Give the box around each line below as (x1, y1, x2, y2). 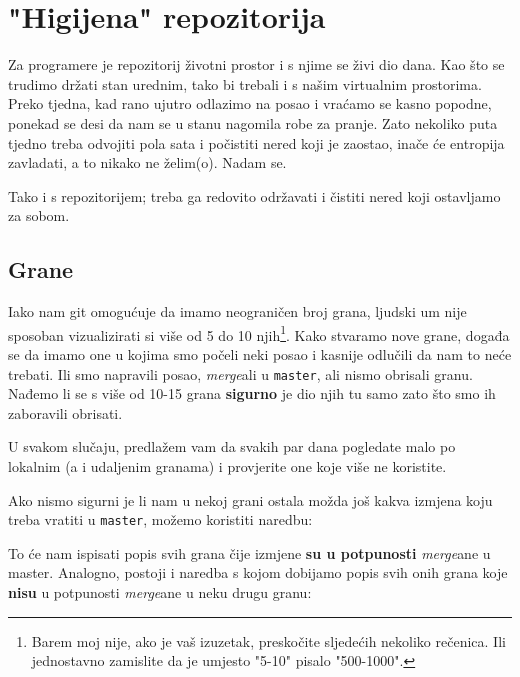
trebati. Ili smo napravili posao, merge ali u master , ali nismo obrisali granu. (8, 363, 473, 384)
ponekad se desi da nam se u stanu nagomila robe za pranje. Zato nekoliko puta (8, 112, 498, 133)
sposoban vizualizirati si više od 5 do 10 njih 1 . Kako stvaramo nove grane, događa (8, 321, 510, 345)
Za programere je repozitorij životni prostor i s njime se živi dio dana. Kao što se (8, 54, 505, 75)
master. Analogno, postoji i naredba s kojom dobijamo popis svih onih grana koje (8, 562, 508, 583)
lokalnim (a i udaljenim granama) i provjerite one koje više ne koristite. (8, 455, 447, 476)
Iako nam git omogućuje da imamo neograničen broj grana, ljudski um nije (8, 301, 467, 322)
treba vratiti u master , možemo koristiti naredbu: (8, 509, 313, 530)
